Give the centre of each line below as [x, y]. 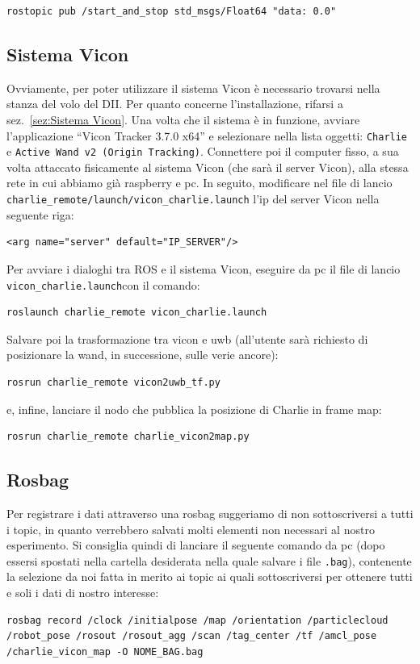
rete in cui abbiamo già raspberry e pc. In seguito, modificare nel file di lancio [199, 183]
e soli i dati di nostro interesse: [83, 592]
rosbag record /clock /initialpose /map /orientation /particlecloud [197, 620]
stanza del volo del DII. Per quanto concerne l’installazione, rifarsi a [175, 104]
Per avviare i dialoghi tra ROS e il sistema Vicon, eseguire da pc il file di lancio [204, 268]
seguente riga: [40, 214]
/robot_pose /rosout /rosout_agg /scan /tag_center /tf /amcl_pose [192, 636]
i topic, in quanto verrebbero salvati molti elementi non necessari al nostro [191, 529]
